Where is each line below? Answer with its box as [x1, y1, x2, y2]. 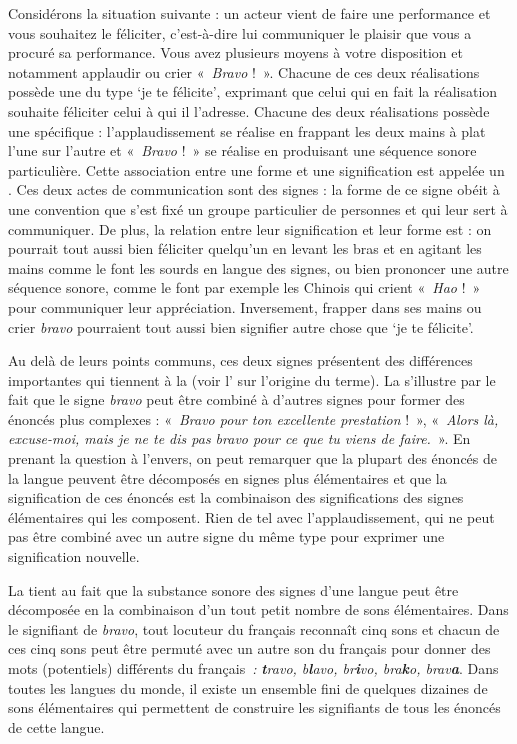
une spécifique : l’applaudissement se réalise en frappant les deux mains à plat [8, 120, 486, 141]
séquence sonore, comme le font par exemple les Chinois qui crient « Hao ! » [8, 277, 481, 298]
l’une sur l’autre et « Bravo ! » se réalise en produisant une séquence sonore [8, 140, 477, 161]
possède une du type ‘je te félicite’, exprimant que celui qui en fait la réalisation [8, 81, 498, 102]
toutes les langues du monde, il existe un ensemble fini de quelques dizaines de [8, 677, 488, 698]
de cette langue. [8, 716, 105, 737]
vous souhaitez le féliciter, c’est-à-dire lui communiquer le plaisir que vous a [8, 22, 472, 43]
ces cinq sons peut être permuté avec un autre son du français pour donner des [8, 638, 491, 659]
